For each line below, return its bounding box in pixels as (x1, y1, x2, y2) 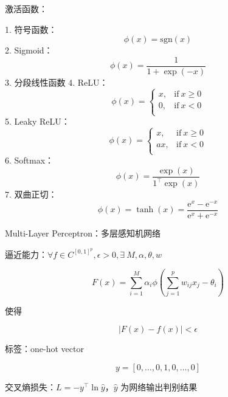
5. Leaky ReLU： (5, 115, 70, 128)
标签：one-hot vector (5, 342, 84, 355)
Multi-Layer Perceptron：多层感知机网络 (5, 226, 161, 239)
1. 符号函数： (5, 22, 57, 35)
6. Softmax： (5, 154, 54, 167)
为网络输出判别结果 (120, 381, 198, 393)
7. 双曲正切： (5, 188, 57, 201)
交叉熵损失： (5, 381, 56, 393)
